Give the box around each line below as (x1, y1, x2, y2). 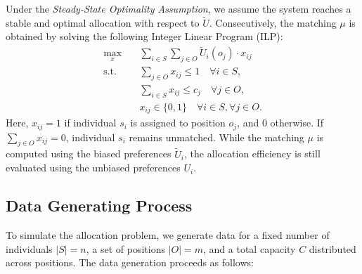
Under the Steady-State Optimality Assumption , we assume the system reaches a (6, 1, 351, 15)
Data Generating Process (6, 195, 193, 216)
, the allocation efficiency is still (183, 146, 321, 161)
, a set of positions (86, 241, 165, 256)
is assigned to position (130, 115, 226, 130)
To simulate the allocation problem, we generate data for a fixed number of (6, 228, 330, 242)
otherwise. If (270, 115, 324, 130)
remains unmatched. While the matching (129, 129, 304, 144)
